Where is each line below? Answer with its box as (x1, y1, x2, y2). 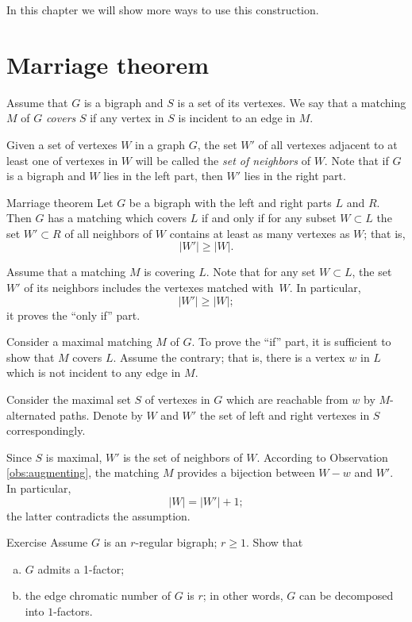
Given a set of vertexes (6, 136, 117, 152)
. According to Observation (256, 448, 388, 465)
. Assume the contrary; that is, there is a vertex (113, 348, 345, 365)
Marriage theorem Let (6, 194, 114, 210)
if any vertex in (90, 109, 164, 126)
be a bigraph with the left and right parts (129, 194, 332, 210)
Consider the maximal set (6, 391, 131, 408)
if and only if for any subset (201, 209, 337, 226)
